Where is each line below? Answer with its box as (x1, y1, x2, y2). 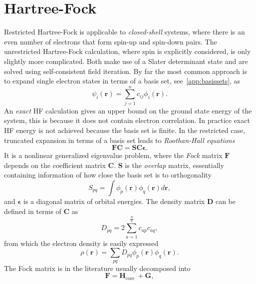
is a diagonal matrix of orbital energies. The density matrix (23, 195, 205, 206)
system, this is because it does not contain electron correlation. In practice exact (4, 115, 250, 125)
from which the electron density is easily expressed (4, 237, 159, 248)
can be (215, 195, 236, 206)
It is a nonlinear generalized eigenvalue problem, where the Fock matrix (4, 150, 223, 160)
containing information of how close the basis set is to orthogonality (4, 169, 212, 180)
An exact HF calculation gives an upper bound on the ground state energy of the (4, 105, 252, 115)
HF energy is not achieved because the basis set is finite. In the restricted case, (4, 125, 246, 135)
